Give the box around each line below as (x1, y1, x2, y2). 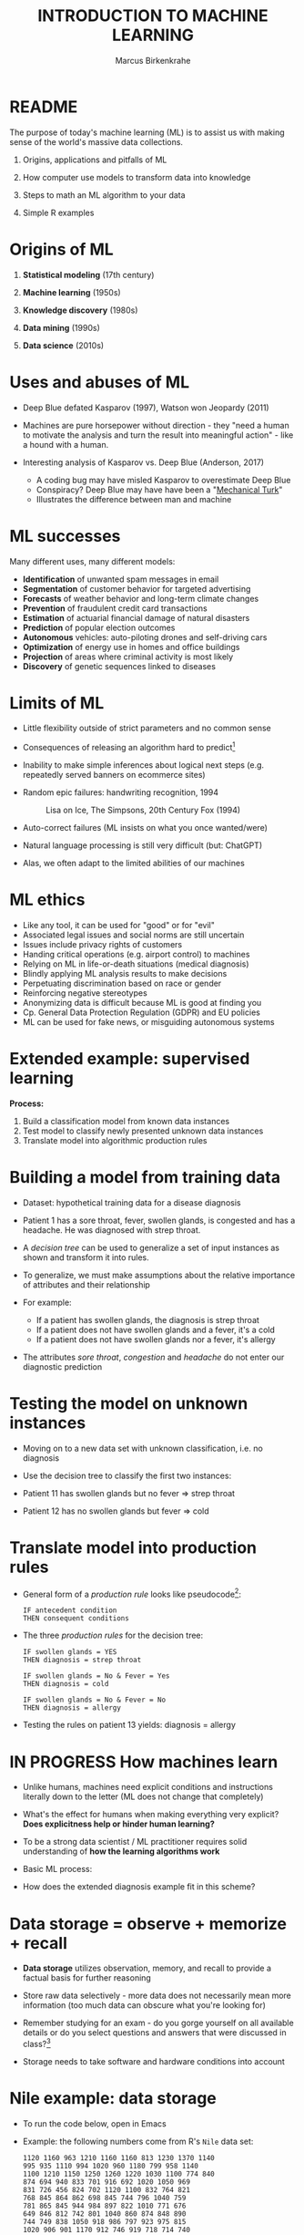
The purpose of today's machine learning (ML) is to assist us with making (9, 127, 285, 138)
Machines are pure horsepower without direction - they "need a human (22, 419, 289, 430)
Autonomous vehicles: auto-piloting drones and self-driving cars (22, 631, 268, 643)
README (9, 97, 78, 117)
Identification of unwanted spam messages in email (22, 574, 219, 585)
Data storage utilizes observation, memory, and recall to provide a (22, 1962, 271, 1974)
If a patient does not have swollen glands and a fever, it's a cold (35, 1324, 276, 1335)
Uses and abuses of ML (9, 371, 190, 392)
